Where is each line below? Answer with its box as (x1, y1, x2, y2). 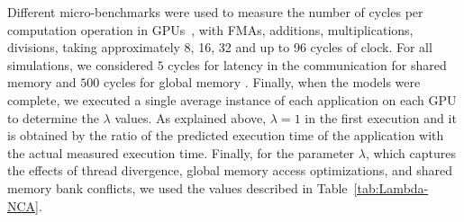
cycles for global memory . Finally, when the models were (103, 73, 421, 92)
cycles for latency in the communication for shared (168, 55, 447, 74)
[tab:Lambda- (353, 178, 429, 197)
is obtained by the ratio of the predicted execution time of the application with (7, 126, 444, 145)
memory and (7, 73, 77, 92)
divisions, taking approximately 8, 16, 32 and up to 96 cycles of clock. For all (7, 38, 432, 57)
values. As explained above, (114, 108, 267, 127)
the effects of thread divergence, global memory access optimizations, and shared (7, 161, 452, 180)
